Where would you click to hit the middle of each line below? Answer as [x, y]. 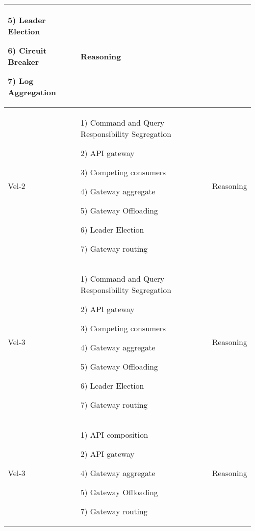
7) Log [21, 81]
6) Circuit [27, 50]
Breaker [24, 62]
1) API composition [114, 435]
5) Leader [27, 20]
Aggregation [32, 92]
